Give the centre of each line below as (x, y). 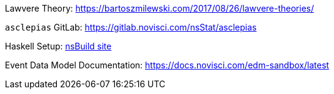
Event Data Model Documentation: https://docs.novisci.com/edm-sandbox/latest (167, 65)
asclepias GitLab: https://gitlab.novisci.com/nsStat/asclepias (131, 27)
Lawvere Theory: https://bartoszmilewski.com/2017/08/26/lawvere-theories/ (160, 8)
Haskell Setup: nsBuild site (58, 46)
